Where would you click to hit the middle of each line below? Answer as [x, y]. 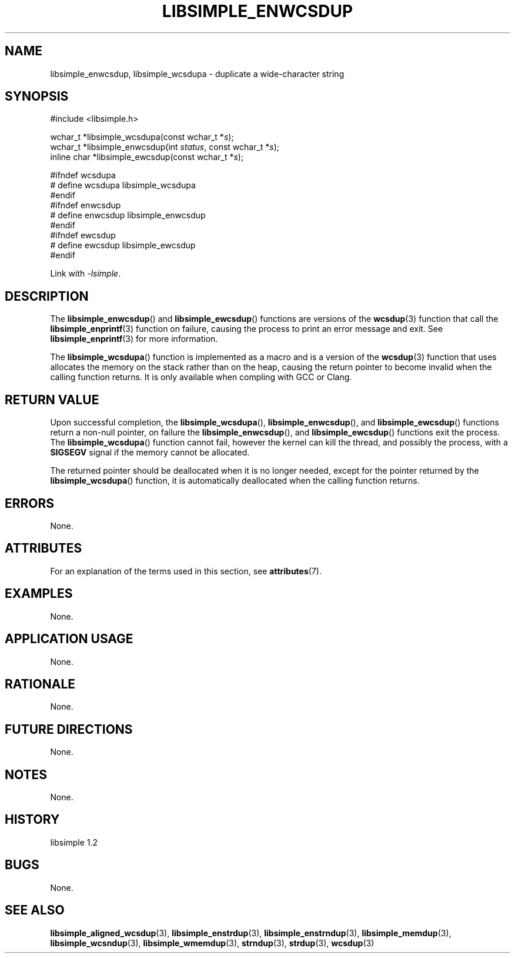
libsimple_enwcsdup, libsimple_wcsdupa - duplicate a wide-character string [197, 74]
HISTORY [32, 820]
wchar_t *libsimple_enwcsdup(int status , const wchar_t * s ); [165, 147]
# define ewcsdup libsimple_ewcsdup [123, 245]
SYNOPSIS [37, 97]
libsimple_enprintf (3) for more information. [134, 339]
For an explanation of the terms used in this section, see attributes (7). [186, 571]
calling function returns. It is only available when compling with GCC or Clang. [201, 377]
